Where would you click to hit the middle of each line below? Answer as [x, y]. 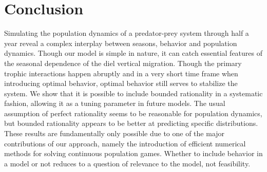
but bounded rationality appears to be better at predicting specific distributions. [131, 123]
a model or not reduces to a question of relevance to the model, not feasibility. [127, 163]
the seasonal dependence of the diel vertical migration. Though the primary [123, 63]
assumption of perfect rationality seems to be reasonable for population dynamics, [133, 113]
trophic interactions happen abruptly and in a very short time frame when [121, 73]
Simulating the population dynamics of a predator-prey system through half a [127, 33]
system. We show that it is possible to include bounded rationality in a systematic [133, 93]
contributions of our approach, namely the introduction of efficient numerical [125, 143]
